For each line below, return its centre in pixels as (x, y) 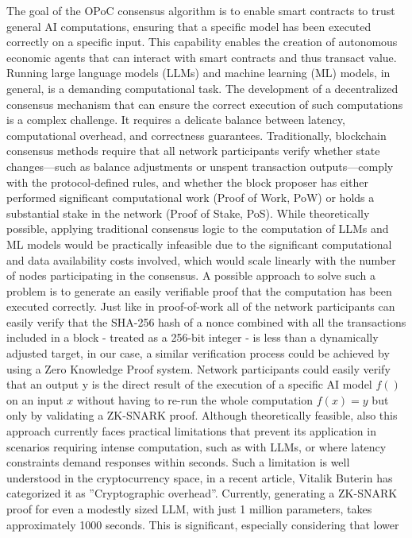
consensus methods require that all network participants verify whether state (193, 151)
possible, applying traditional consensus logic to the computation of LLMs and (198, 228)
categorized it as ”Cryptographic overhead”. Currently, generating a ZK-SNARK (202, 493)
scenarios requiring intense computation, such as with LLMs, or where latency (196, 446)
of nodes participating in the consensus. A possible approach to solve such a (191, 275)
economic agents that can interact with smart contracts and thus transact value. (202, 57)
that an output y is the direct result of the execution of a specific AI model (189, 384)
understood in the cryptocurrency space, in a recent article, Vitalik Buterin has (200, 477)
